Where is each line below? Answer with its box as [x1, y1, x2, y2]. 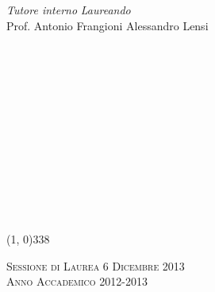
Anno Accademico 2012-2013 [6, 273, 148, 290]
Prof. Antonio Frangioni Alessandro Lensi [6, 17, 209, 33]
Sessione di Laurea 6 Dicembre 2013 [6, 257, 185, 274]
